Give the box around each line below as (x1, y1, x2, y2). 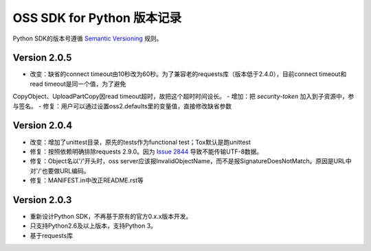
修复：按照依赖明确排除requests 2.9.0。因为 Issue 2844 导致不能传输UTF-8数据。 (30, 147, 263, 156)
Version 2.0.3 (12, 194, 72, 206)
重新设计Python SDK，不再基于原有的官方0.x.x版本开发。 (30, 213, 192, 220)
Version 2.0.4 (12, 120, 73, 132)
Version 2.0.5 (12, 52, 72, 64)
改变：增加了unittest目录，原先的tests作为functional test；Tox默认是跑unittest (30, 138, 251, 146)
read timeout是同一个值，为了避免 (30, 80, 126, 88)
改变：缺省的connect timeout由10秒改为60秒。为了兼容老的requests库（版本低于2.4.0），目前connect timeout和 (30, 70, 347, 78)
